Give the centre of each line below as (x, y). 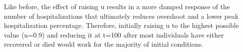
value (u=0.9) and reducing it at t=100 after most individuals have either (114, 34)
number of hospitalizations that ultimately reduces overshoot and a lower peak (121, 16)
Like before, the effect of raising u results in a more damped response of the (117, 6)
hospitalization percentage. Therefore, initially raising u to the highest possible (121, 25)
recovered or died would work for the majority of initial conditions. (104, 44)
